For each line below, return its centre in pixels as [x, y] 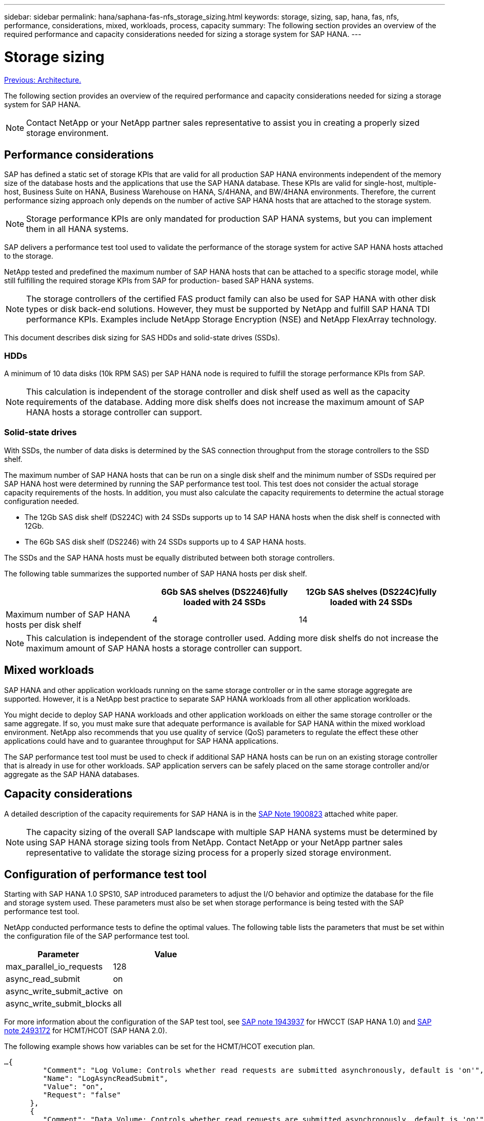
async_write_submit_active [57, 991]
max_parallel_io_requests [54, 967]
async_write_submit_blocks [58, 1004]
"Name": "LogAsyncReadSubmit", [106, 1079]
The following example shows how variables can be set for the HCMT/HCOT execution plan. [160, 1047]
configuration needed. [42, 501]
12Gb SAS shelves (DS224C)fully [371, 592]
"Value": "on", [73, 1087]
